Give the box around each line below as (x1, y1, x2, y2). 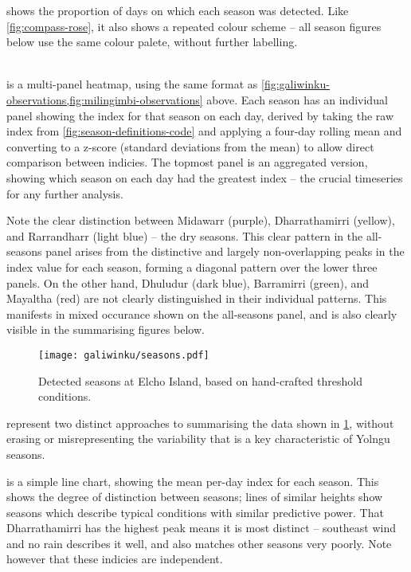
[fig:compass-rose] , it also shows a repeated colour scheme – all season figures (6, 18, 382, 34)
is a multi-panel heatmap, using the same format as (6, 76, 258, 92)
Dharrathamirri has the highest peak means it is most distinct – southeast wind (6, 519, 397, 536)
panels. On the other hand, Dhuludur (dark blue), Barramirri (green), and (6, 274, 370, 291)
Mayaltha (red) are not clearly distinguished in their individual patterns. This (6, 290, 387, 307)
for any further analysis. (6, 185, 123, 202)
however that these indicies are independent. (6, 550, 223, 567)
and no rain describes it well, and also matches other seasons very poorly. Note (6, 535, 392, 551)
